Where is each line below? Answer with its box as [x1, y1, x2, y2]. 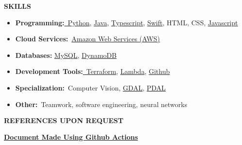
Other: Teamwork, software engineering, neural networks [15, 99, 187, 109]
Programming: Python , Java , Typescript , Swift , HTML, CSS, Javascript [15, 17, 238, 27]
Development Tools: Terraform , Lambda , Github [15, 66, 170, 76]
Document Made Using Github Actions [4, 131, 138, 142]
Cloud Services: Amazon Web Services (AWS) [15, 34, 160, 44]
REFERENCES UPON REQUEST [4, 115, 124, 126]
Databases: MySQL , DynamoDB [15, 50, 117, 60]
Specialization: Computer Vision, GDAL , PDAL [15, 82, 166, 92]
